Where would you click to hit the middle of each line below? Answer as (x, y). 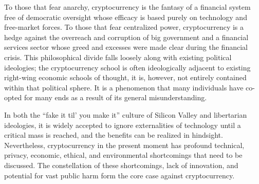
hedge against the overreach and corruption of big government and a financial (126, 37)
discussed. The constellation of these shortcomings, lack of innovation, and (121, 165)
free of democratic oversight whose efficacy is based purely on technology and (126, 17)
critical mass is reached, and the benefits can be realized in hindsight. (114, 135)
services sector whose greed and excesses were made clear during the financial (126, 47)
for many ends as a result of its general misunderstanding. (115, 97)
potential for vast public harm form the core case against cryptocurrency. (119, 175)
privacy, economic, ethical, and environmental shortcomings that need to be (123, 155)
